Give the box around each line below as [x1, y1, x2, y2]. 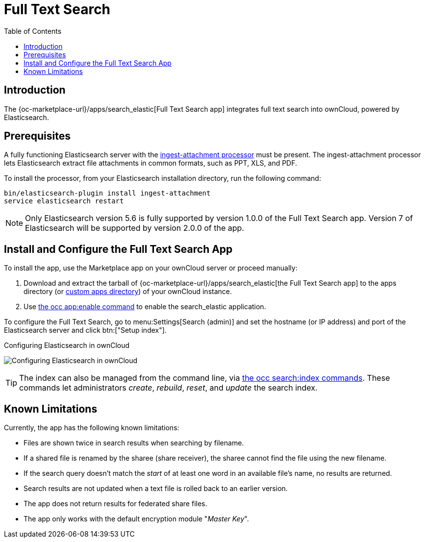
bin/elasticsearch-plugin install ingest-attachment [4, 189, 211, 197]
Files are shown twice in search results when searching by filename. [24, 439, 244, 447]
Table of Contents [4, 26, 62, 35]
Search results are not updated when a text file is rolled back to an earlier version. [24, 484, 288, 493]
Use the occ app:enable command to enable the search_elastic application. [24, 302, 266, 311]
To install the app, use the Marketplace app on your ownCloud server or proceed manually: [4, 264, 298, 272]
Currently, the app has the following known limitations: [4, 423, 179, 432]
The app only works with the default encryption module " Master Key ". [24, 515, 249, 523]
